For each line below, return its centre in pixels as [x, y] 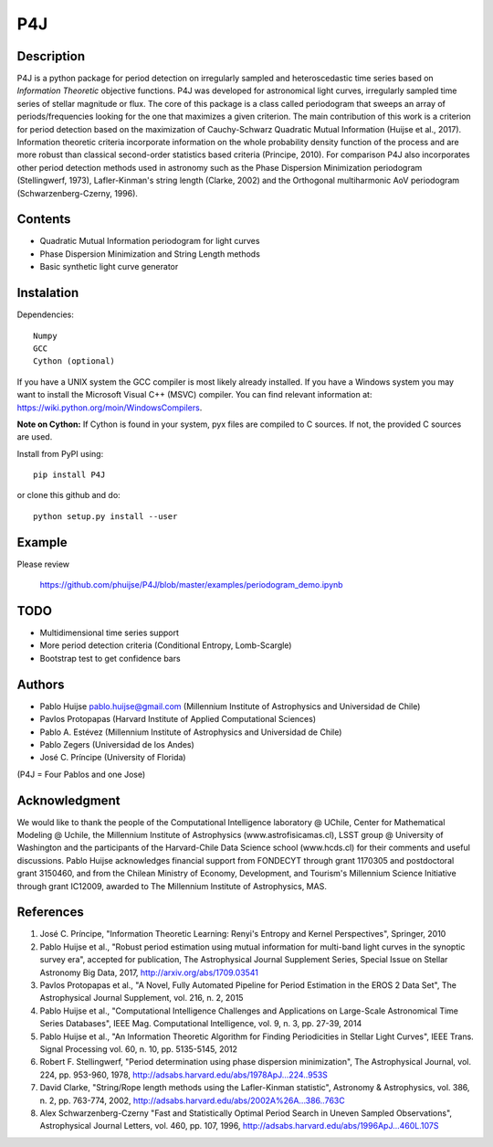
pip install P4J [69, 475]
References [50, 913]
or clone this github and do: [68, 495]
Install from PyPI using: [60, 453]
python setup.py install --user [105, 516]
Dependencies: [46, 314]
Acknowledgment [68, 800]
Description [51, 56]
